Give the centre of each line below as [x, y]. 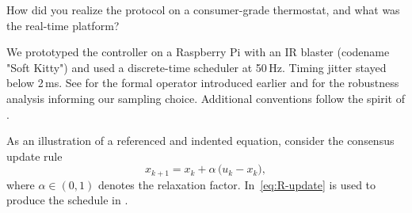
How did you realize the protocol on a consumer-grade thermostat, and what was [203, 10]
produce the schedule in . [67, 200]
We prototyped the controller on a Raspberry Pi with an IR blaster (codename [198, 52]
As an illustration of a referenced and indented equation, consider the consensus [200, 141]
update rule [34, 156]
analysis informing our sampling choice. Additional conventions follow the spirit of [206, 98]
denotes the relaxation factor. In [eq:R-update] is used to [237, 184]
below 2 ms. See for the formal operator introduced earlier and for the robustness [203, 83]
